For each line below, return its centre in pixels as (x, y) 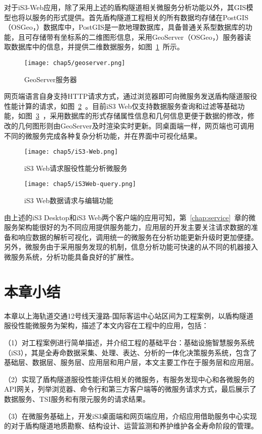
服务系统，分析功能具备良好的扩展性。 (74, 257)
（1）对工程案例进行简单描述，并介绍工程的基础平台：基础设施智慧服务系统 (129, 342)
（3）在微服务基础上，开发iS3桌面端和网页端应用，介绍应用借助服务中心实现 (130, 416)
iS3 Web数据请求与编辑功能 (69, 200)
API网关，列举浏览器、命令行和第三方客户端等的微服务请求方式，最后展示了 (130, 389)
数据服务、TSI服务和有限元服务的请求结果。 (77, 398)
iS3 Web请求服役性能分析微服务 (76, 168)
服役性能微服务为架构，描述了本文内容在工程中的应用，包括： (106, 325)
